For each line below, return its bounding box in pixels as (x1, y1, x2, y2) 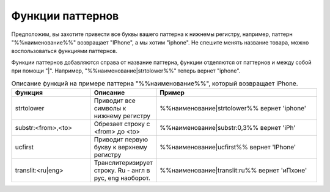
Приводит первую (94, 135, 148, 143)
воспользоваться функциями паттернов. (11, 48, 117, 55)
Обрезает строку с (94, 119, 150, 128)
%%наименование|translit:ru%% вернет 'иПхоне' (159, 166, 307, 174)
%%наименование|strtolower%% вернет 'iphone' (159, 104, 307, 112)
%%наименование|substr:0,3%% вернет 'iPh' (159, 123, 296, 132)
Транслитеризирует (94, 158, 153, 167)
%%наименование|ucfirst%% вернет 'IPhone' (159, 143, 296, 151)
